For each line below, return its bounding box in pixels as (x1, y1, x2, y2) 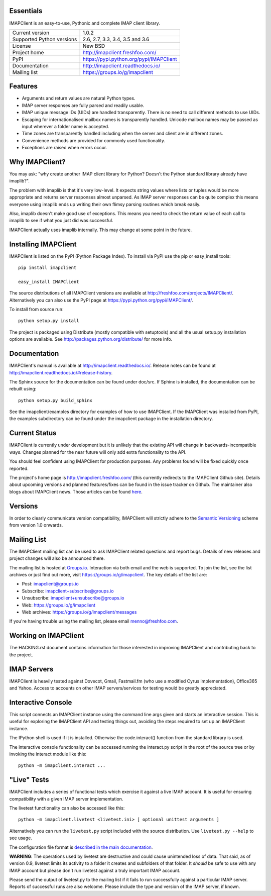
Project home (12, 49, 44, 56)
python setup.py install (18, 318, 79, 324)
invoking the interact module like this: (9, 751, 87, 757)
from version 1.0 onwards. (9, 522, 63, 528)
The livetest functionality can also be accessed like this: (9, 805, 125, 811)
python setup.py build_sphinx (18, 397, 93, 403)
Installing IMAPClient (9, 240, 77, 248)
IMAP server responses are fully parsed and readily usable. (22, 102, 145, 108)
